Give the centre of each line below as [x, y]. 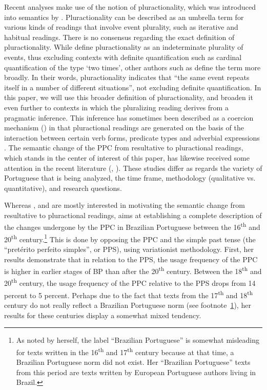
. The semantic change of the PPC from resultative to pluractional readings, [124, 148]
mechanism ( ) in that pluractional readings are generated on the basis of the [124, 128]
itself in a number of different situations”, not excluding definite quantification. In [133, 87]
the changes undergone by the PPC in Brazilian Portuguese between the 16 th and [132, 226]
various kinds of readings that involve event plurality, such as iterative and [121, 27]
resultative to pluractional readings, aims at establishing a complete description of [133, 215]
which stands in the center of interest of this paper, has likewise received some [127, 157]
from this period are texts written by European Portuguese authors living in [136, 372]
